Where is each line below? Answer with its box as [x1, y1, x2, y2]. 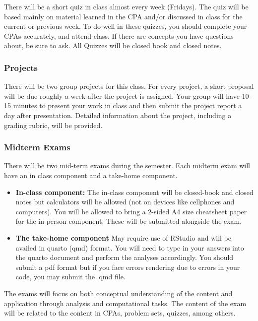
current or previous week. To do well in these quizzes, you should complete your [4, 21, 247, 31]
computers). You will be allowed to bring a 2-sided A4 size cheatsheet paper [15, 206, 247, 216]
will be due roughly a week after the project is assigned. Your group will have [4, 90, 240, 101]
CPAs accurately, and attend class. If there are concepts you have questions [4, 30, 234, 41]
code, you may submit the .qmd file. [15, 271, 126, 282]
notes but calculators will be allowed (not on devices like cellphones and [15, 196, 235, 207]
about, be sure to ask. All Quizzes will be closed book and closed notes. [4, 40, 222, 51]
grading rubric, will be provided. [4, 120, 103, 130]
